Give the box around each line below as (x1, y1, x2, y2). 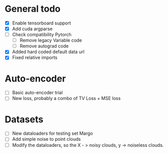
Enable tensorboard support (12, 20, 72, 26)
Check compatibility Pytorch (12, 32, 72, 38)
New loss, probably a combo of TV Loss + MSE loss (12, 95, 121, 101)
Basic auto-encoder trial (12, 90, 63, 96)
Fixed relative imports (12, 55, 58, 61)
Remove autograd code (19, 43, 69, 49)
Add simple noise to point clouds (12, 136, 81, 142)
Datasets (5, 113, 44, 125)
